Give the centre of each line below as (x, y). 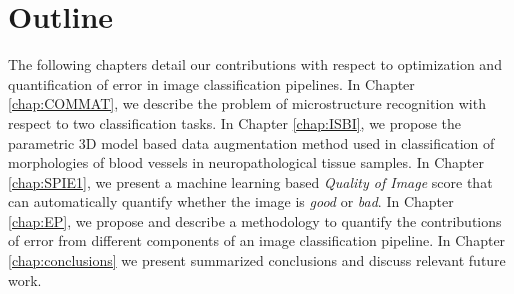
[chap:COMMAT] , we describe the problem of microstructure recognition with (247, 103)
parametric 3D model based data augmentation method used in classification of (251, 142)
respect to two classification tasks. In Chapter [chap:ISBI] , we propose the (235, 122)
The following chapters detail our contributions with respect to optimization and (255, 64)
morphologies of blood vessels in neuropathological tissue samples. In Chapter (246, 162)
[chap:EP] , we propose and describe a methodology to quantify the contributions (255, 220)
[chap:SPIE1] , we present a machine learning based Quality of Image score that (250, 181)
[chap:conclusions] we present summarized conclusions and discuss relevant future (257, 260)
